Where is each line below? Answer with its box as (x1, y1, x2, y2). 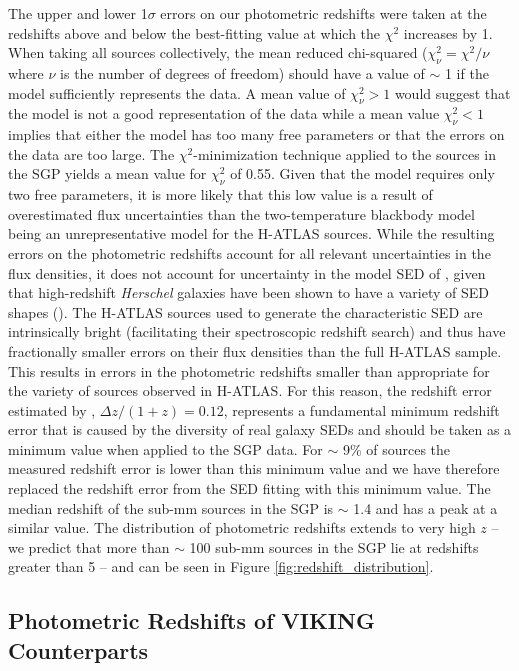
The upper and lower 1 (8, 3, 148, 23)
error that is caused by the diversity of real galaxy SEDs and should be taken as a (8, 419, 512, 440)
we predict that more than (8, 536, 170, 557)
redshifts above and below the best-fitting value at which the (8, 22, 381, 43)
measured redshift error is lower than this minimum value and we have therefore (8, 458, 500, 479)
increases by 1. (403, 22, 493, 43)
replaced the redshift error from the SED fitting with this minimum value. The (8, 478, 491, 499)
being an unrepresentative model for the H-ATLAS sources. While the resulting (8, 223, 495, 244)
